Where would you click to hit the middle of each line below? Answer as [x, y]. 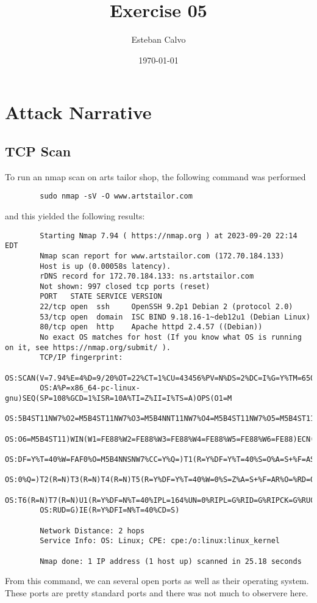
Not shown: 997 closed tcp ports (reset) [125, 286]
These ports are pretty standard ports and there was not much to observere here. [157, 592]
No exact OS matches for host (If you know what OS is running [171, 338]
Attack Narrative [78, 112]
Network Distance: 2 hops [92, 531]
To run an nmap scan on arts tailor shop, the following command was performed [155, 176]
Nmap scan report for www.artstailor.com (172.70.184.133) [162, 256]
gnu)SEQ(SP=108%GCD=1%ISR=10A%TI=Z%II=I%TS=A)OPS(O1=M [119, 399]
